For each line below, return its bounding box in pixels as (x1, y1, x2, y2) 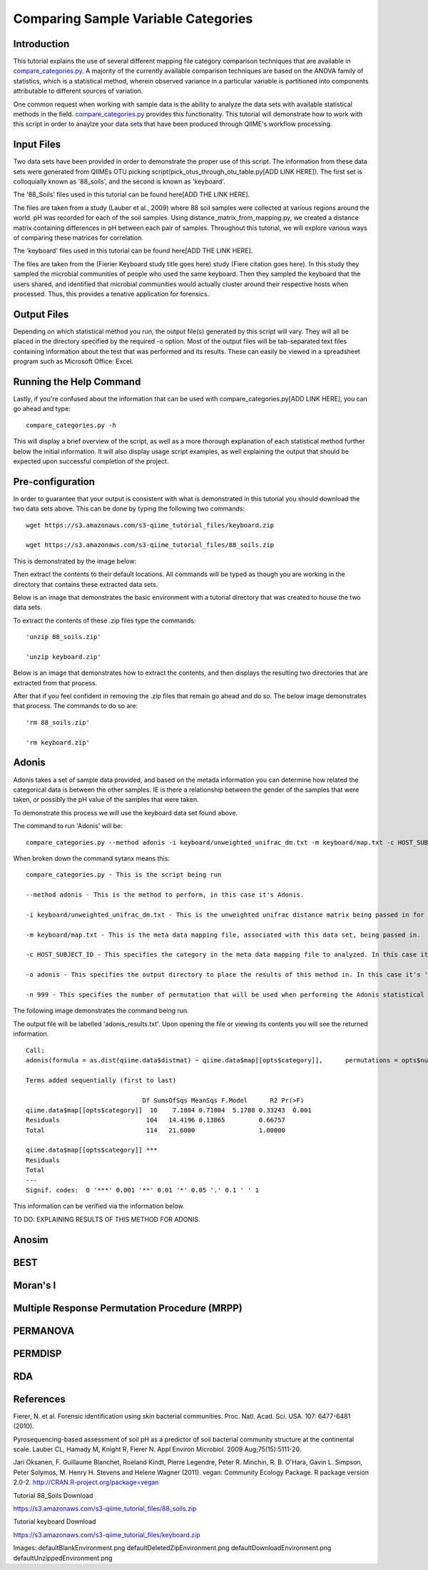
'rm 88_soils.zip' (26, 718, 91, 726)
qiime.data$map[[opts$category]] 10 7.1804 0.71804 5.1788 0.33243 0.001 (26, 1106, 312, 1114)
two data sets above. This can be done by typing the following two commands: (13, 504, 245, 513)
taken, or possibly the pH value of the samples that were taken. (13, 795, 199, 804)
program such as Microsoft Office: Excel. (13, 357, 133, 366)
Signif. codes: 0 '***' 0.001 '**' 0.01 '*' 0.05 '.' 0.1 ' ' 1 (26, 1186, 260, 1194)
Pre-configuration (13, 475, 96, 488)
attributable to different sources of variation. (13, 86, 143, 96)
